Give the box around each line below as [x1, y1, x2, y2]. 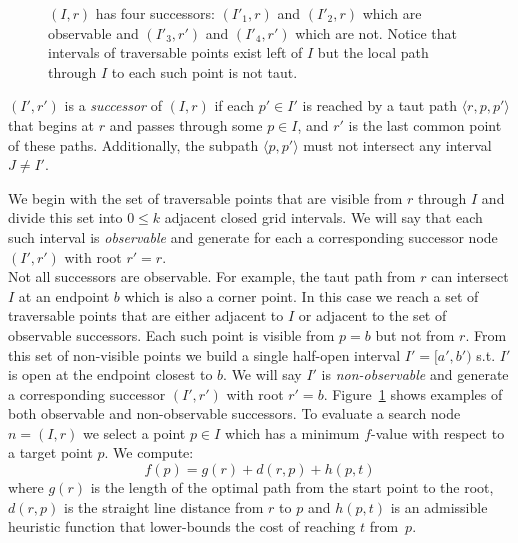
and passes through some [109, 114, 263, 135]
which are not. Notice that [295, 22, 458, 43]
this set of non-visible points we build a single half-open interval [8, 344, 401, 365]
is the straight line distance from [64, 496, 264, 517]
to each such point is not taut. [111, 61, 298, 82]
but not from [375, 324, 455, 345]
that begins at [8, 114, 95, 135]
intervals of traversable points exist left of [48, 42, 303, 63]
